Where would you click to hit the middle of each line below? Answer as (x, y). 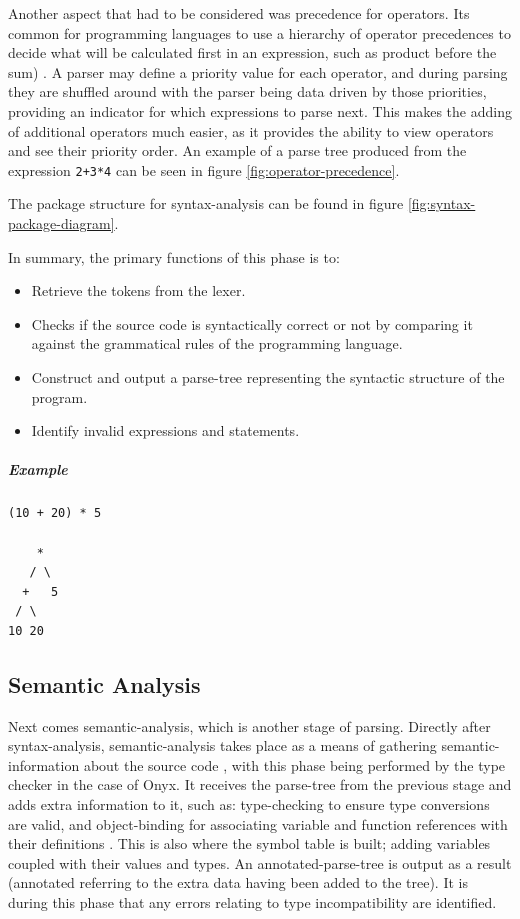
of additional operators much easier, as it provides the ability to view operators (251, 130)
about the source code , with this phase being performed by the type (294, 764)
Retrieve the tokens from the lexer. (138, 290)
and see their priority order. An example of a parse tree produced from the (237, 150)
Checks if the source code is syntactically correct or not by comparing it (252, 323)
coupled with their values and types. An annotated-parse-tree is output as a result (260, 862)
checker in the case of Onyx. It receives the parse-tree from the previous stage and (260, 784)
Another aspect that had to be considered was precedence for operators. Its (239, 13)
